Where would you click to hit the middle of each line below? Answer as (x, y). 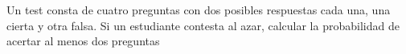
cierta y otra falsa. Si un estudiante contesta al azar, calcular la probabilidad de (203, 25)
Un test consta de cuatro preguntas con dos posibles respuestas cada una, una (199, 10)
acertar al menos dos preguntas (83, 41)
